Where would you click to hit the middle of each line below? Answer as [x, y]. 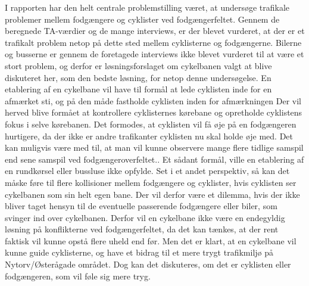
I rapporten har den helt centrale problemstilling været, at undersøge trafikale [147, 7]
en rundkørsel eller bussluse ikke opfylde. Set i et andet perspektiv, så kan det [147, 171]
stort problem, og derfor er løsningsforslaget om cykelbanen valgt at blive [138, 65]
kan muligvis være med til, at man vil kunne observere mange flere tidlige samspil [154, 147]
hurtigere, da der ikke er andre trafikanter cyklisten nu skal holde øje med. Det [149, 136]
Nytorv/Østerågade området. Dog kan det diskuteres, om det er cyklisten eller [148, 264]
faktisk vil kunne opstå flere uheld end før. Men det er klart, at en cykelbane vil [151, 240]
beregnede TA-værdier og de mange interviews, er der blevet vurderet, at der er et [155, 31]
